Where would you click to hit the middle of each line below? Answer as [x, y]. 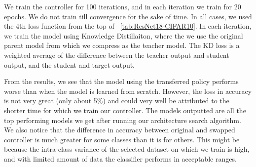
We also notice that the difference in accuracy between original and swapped [120, 130]
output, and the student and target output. [70, 64]
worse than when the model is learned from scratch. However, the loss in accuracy [128, 91]
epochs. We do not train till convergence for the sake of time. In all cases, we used [128, 16]
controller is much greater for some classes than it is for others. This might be [122, 139]
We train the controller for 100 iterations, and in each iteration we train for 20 [123, 6]
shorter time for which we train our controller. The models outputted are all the [125, 110]
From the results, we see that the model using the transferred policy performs [121, 81]
